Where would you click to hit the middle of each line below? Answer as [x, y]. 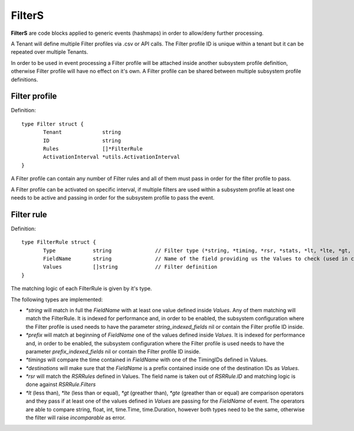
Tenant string [82, 132]
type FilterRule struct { [59, 242]
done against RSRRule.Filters [61, 384]
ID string [82, 141]
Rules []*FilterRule [93, 148]
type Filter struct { [53, 124]
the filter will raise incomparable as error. [76, 418]
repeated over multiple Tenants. [50, 52]
